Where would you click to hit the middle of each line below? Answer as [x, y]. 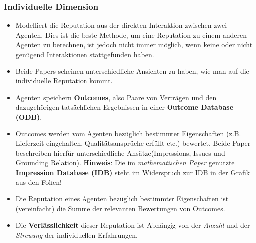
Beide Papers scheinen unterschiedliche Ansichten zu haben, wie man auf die [132, 71]
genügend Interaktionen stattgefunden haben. [85, 54]
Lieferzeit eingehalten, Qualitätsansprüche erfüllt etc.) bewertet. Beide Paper [133, 143]
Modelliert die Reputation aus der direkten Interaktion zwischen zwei [121, 25]
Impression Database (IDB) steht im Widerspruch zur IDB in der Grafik [133, 172]
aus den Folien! [39, 182]
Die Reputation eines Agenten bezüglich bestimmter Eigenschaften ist [122, 199]
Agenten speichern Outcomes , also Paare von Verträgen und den [116, 97]
